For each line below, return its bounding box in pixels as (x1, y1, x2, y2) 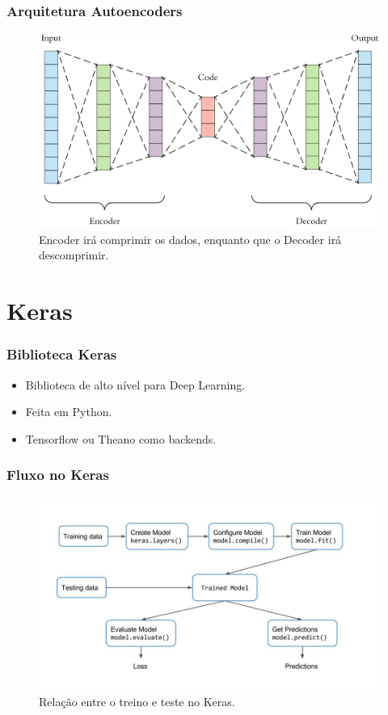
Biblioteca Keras (6, 344, 117, 364)
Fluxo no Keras (6, 465, 109, 485)
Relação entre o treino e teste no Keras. (39, 692, 235, 709)
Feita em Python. (25, 403, 112, 420)
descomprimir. (39, 246, 109, 263)
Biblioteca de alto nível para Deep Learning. (25, 376, 246, 393)
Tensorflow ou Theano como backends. (25, 430, 217, 447)
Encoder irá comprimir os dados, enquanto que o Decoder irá (39, 230, 342, 247)
